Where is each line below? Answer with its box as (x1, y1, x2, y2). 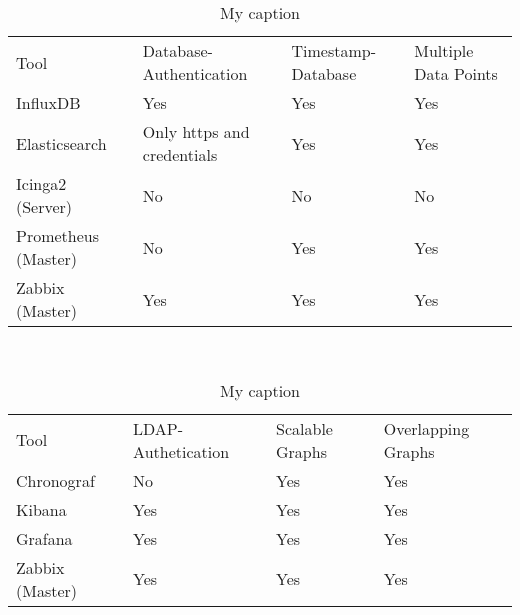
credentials (142, 143, 218, 166)
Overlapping (383, 416, 470, 440)
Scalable (276, 416, 333, 440)
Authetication (133, 439, 230, 463)
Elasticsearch (16, 131, 107, 155)
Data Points (414, 62, 498, 85)
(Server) (16, 195, 73, 218)
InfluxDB (16, 91, 81, 114)
